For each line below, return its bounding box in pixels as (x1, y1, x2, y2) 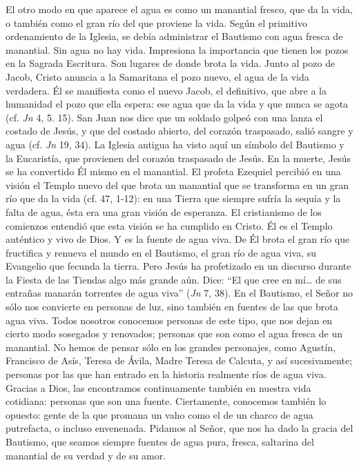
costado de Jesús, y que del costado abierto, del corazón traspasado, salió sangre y (6, 123, 353, 138)
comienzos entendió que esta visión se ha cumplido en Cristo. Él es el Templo (6, 218, 333, 232)
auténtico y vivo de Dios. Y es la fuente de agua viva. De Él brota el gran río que (6, 232, 350, 246)
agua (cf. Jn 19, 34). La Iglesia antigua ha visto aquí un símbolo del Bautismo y (6, 137, 345, 151)
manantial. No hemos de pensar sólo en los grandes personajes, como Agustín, (6, 339, 336, 354)
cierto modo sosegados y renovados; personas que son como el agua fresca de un (6, 326, 342, 341)
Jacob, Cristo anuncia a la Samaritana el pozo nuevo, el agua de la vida (6, 69, 309, 83)
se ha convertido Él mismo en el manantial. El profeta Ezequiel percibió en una (6, 164, 341, 179)
